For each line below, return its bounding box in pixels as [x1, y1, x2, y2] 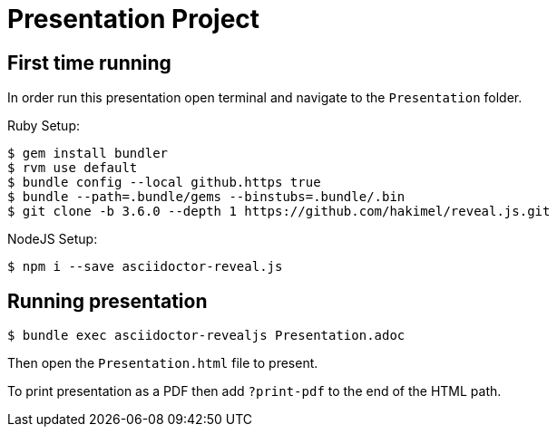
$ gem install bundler [7, 146, 169, 161]
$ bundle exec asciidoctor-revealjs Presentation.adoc [7, 328, 406, 343]
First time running [7, 51, 171, 74]
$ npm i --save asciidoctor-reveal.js [7, 259, 283, 275]
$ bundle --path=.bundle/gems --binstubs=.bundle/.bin [7, 189, 406, 205]
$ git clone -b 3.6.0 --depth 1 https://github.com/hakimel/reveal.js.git [7, 204, 551, 219]
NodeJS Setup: [7, 231, 98, 247]
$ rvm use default [7, 160, 138, 176]
